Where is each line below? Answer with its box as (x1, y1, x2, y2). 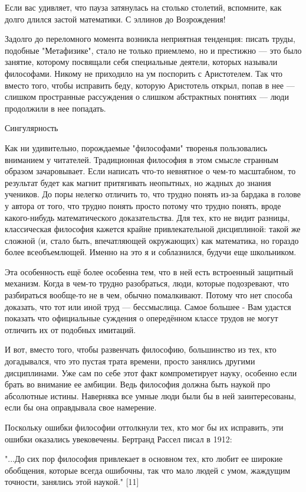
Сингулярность (5, 122, 58, 134)
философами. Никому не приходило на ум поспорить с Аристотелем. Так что (5, 67, 283, 79)
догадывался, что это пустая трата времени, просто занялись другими (5, 355, 255, 367)
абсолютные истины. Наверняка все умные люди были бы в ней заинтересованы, (5, 389, 297, 402)
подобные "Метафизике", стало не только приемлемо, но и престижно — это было (5, 44, 302, 56)
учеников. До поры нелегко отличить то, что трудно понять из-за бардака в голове (5, 188, 301, 200)
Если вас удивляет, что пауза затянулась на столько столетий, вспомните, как (5, 1, 282, 13)
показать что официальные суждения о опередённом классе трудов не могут (5, 312, 278, 324)
